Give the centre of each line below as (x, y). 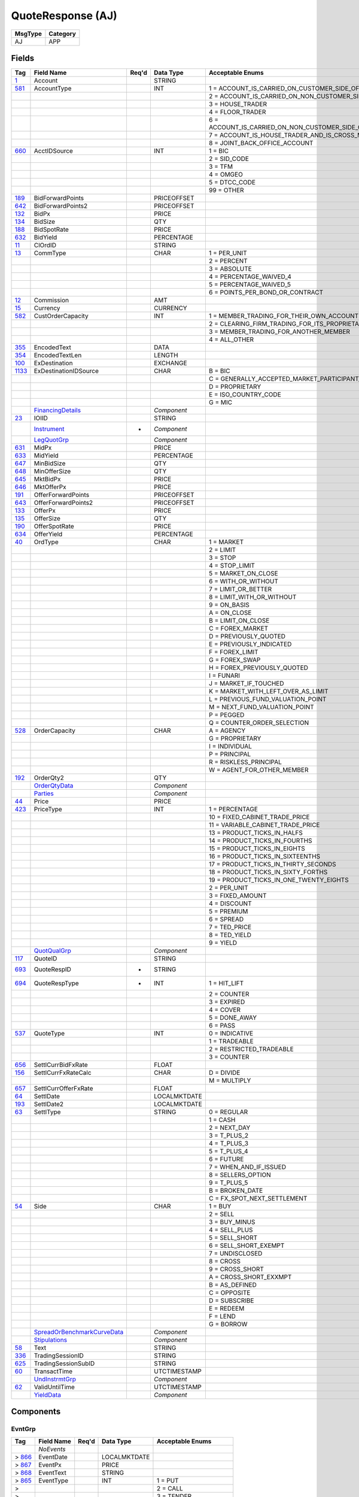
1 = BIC (219, 151)
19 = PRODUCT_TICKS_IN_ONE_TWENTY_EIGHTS (279, 880)
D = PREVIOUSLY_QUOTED (247, 637)
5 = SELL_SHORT (233, 1238)
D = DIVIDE (224, 1073)
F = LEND (222, 1316)
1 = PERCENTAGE (233, 810)
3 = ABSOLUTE (230, 269)
